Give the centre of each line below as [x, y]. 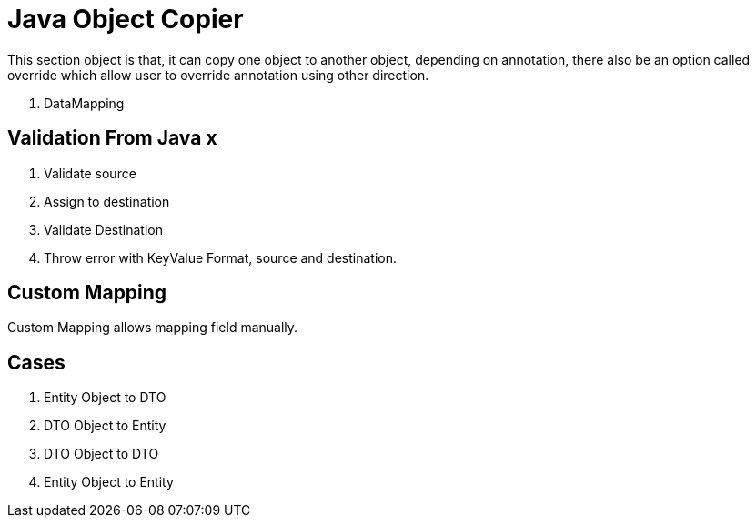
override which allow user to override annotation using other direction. [218, 75]
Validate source [90, 173]
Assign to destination [107, 201]
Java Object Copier [126, 19]
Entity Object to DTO [105, 398]
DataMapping [84, 103]
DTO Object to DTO [101, 454]
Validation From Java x [112, 138]
